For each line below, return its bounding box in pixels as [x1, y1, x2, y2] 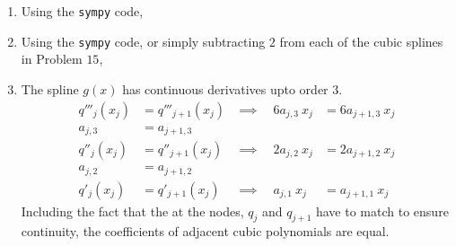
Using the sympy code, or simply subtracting [21, 31, 266, 50]
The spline [21, 79, 79, 98]
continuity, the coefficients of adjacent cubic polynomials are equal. [21, 222, 390, 241]
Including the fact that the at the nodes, [21, 201, 244, 220]
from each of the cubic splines [279, 31, 443, 50]
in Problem [21, 49, 83, 68]
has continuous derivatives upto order [122, 79, 329, 98]
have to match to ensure [315, 201, 449, 220]
